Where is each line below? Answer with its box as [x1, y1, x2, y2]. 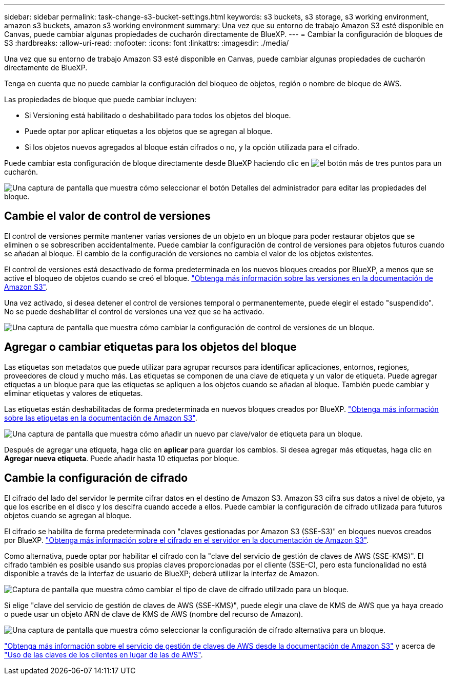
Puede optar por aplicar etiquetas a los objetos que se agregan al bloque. [25, 127, 273, 136]
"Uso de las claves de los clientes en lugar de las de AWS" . [4, 650, 203, 659]
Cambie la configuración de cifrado [4, 471, 188, 485]
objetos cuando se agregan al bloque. [4, 511, 132, 520]
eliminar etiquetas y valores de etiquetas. [4, 388, 143, 398]
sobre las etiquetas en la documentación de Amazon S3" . [4, 413, 197, 422]
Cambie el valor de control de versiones [4, 210, 211, 223]
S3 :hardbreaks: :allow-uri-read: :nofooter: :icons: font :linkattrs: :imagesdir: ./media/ [4, 39, 289, 47]
